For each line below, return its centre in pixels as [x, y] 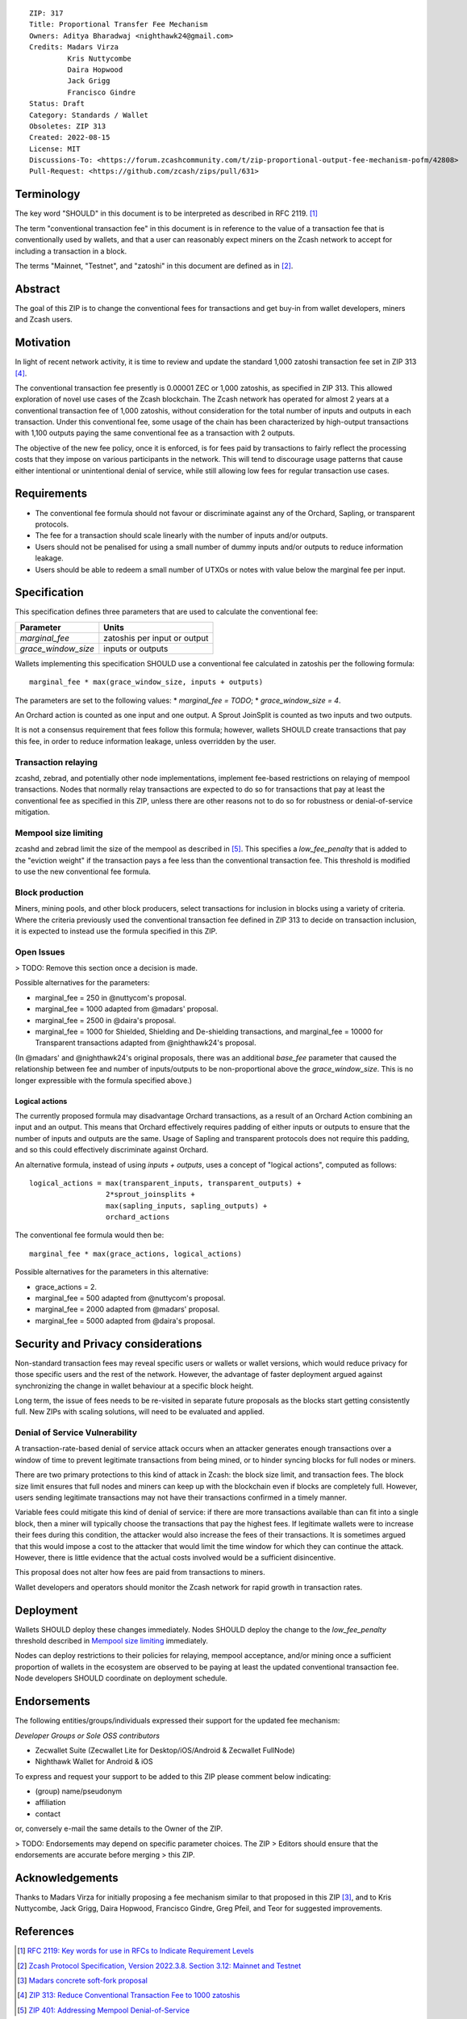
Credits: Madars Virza [74, 47]
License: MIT [55, 149]
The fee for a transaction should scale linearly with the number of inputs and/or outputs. [181, 535]
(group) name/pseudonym [79, 1791]
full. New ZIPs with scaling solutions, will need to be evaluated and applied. [140, 1412]
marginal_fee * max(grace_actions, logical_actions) [136, 1253]
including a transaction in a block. [71, 251]
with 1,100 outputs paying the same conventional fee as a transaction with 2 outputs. [155, 433]
